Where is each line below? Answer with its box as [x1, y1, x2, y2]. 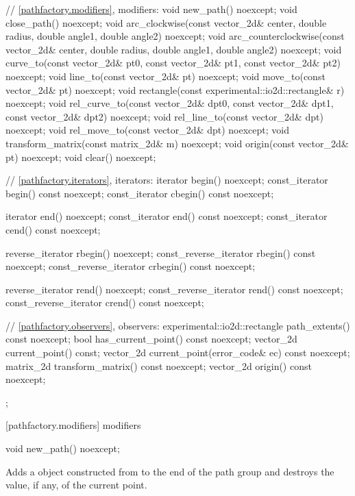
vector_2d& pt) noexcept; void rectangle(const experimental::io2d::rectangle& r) [5, 82, 345, 97]
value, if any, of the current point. [5, 478, 147, 492]
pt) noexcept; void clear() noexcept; [5, 149, 156, 164]
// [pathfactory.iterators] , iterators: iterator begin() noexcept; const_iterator [5, 173, 328, 187]
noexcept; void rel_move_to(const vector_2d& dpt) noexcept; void [5, 123, 289, 137]
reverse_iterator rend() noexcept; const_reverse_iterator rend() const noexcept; [5, 282, 343, 296]
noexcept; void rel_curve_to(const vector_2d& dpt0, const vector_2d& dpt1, [5, 96, 334, 110]
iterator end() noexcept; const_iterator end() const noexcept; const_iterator [5, 209, 328, 223]
